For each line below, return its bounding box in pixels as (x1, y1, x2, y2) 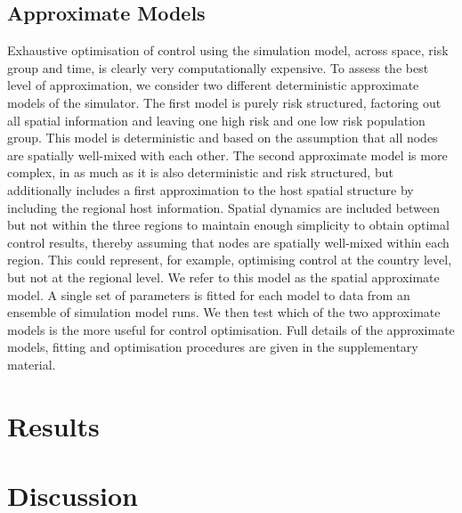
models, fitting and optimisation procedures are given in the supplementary (7, 338, 418, 356)
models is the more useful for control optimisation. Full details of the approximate (7, 320, 455, 338)
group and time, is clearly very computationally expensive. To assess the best (7, 58, 429, 77)
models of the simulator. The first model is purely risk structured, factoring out (7, 93, 442, 111)
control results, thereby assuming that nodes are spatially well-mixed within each (7, 232, 450, 251)
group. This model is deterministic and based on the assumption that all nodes (7, 128, 438, 147)
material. (7, 354, 56, 373)
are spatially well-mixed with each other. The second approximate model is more (7, 145, 448, 164)
